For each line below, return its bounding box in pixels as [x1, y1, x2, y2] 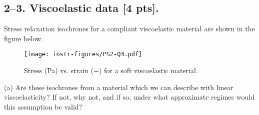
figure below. [4, 33, 43, 43]
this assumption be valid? [4, 101, 82, 112]
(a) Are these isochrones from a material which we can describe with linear [4, 82, 233, 92]
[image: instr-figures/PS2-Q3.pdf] [24, 51, 142, 58]
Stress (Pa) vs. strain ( [24, 65, 94, 76]
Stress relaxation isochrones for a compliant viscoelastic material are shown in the [4, 23, 255, 34]
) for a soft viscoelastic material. [98, 65, 198, 76]
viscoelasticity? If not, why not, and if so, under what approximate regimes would [4, 92, 254, 102]
